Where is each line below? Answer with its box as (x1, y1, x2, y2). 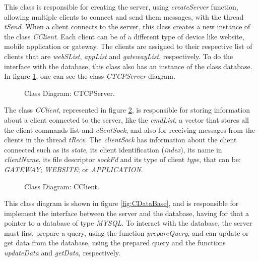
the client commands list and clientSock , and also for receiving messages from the (4, 124, 255, 135)
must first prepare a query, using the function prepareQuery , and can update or (4, 227, 249, 238)
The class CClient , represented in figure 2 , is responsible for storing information (4, 105, 250, 115)
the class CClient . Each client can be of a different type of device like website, (4, 31, 244, 41)
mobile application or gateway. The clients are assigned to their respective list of (4, 41, 252, 51)
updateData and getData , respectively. (4, 247, 120, 258)
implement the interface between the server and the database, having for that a (4, 207, 249, 218)
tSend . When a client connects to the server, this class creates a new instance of (4, 21, 250, 32)
